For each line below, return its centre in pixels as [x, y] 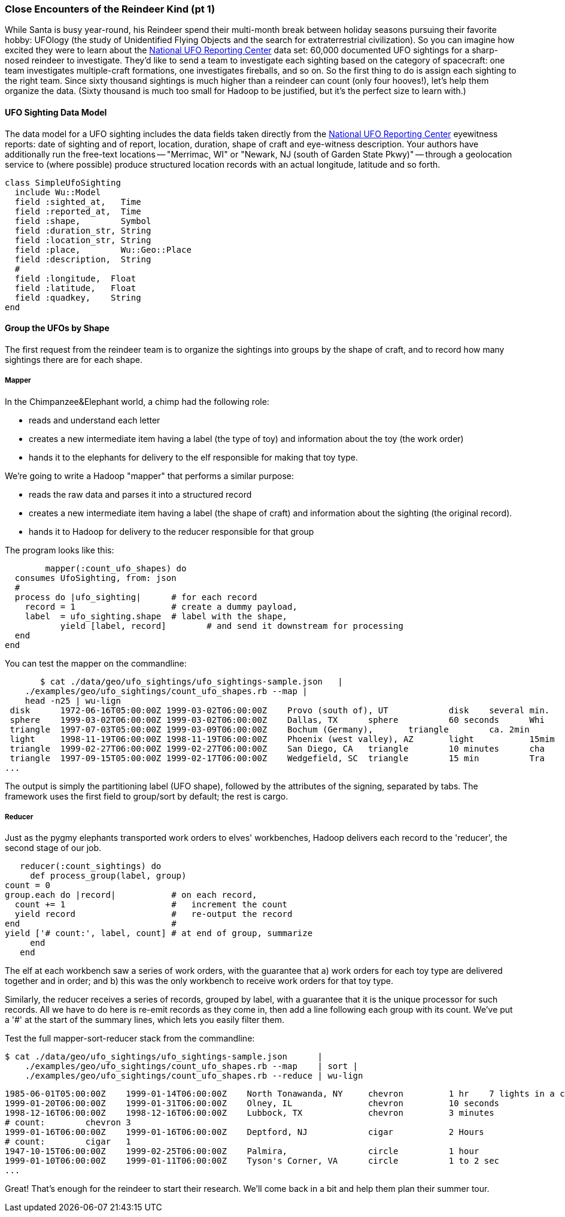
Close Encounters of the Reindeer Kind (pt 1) [110, 9]
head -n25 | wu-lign [73, 700]
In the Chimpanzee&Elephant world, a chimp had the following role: [137, 401]
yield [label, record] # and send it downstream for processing [232, 626]
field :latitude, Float [75, 288]
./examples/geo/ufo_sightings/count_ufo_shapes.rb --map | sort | [192, 1066]
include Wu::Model [58, 192]
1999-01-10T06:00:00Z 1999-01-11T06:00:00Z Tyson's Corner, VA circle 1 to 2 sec [252, 1161]
